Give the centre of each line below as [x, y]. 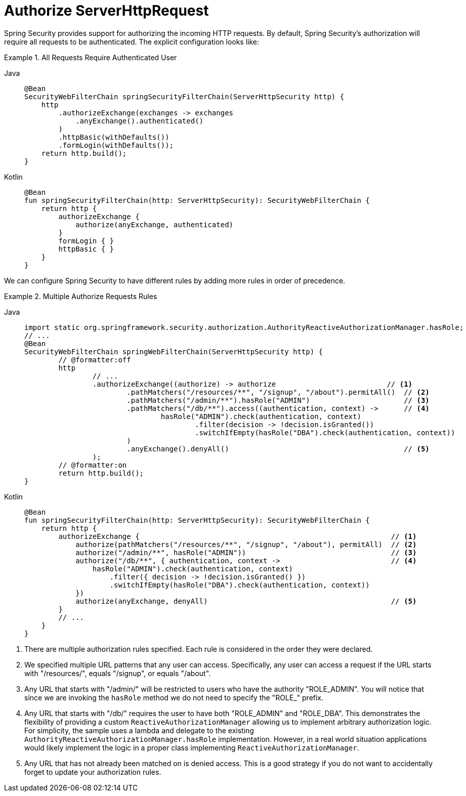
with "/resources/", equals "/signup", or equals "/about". [118, 673]
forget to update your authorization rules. [93, 772]
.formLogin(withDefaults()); [116, 145]
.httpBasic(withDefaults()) [114, 137]
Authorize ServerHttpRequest [107, 11]
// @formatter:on [93, 465]
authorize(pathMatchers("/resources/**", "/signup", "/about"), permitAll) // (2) [246, 544]
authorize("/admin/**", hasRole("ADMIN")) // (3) [246, 552]
